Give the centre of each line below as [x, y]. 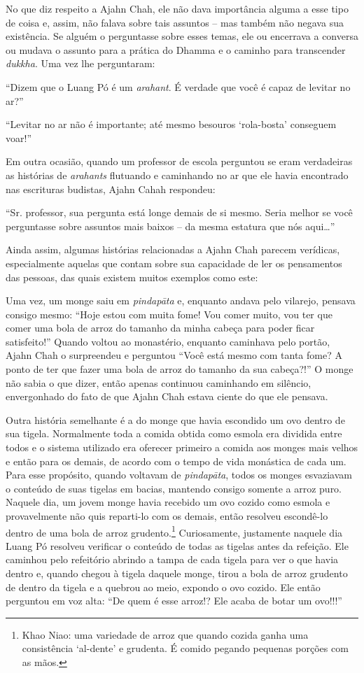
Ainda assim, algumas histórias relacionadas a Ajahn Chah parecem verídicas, [173, 249]
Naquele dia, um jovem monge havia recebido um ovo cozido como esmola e [168, 502]
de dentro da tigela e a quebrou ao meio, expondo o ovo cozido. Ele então [163, 587]
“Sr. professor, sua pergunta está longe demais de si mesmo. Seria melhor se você [179, 212]
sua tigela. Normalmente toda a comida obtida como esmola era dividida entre [174, 433]
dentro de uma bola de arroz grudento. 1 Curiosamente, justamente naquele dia [174, 531]
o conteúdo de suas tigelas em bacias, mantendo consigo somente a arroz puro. [174, 488]
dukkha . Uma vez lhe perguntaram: [80, 63]
